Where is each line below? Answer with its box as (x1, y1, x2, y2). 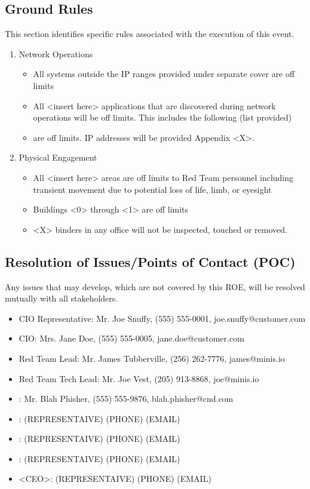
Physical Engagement (19, 151, 97, 164)
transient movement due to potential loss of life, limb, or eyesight (33, 183, 272, 195)
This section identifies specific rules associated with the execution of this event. (5, 27, 294, 40)
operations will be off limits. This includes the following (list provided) (33, 111, 292, 124)
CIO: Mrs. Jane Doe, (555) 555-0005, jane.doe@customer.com (19, 332, 244, 345)
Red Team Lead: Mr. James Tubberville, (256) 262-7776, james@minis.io (19, 352, 285, 364)
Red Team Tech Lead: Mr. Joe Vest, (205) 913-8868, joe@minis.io (19, 372, 259, 385)
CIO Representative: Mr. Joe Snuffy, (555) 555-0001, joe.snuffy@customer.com (19, 312, 306, 324)
